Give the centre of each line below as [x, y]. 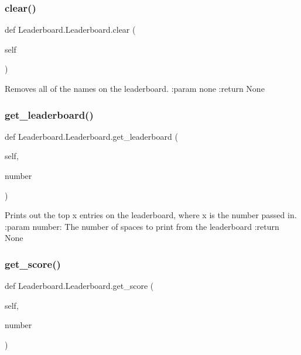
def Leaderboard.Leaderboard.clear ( [70, 30]
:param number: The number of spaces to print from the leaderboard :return [142, 226]
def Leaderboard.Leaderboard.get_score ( [79, 286]
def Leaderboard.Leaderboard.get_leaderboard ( [91, 136]
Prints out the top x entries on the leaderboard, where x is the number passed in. [151, 215]
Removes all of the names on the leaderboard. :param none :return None [135, 88]
